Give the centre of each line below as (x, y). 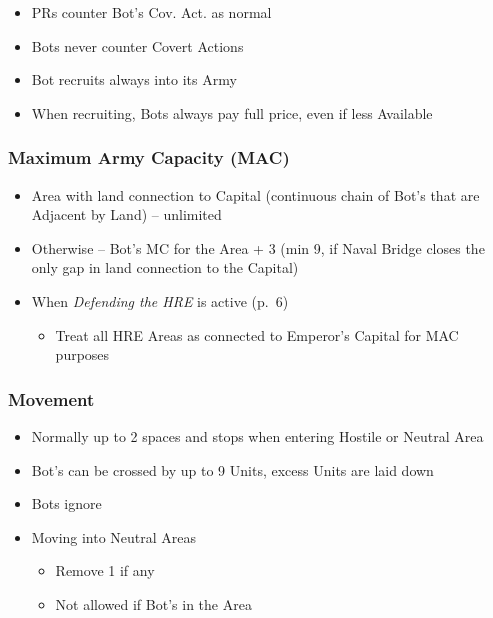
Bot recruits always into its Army (134, 79)
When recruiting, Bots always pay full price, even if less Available (232, 112)
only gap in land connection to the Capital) (165, 267)
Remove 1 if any (105, 570)
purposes (82, 354)
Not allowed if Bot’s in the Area (153, 603)
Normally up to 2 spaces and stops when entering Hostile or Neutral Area (257, 435)
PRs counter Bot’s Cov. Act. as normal (151, 12)
